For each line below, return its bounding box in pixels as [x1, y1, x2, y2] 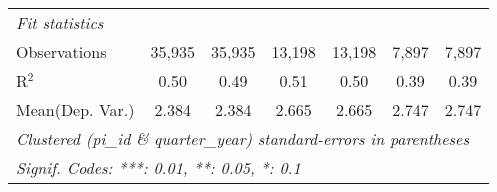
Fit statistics [16, 11, 104, 34]
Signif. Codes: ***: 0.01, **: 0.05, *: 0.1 [16, 156, 301, 179]
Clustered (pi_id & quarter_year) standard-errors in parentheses [16, 127, 470, 150]
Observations [16, 40, 107, 63]
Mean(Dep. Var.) [16, 98, 135, 121]
